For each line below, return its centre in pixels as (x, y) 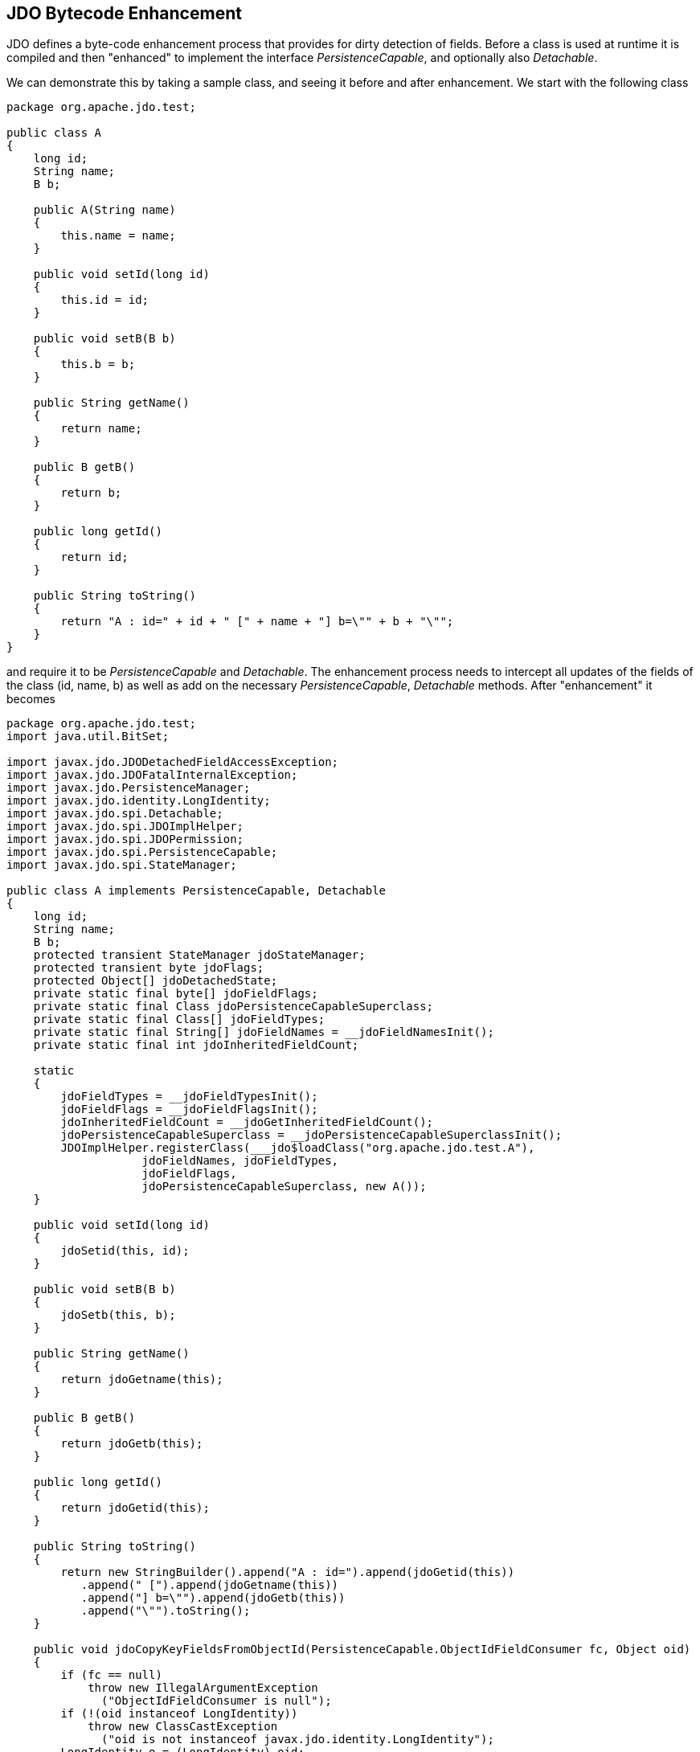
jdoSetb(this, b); (118, 1315)
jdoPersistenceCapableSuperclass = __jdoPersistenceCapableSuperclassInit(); (311, 1135)
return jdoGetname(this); (142, 1379)
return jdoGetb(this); (132, 1444)
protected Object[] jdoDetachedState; (156, 981)
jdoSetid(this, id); (125, 1251)
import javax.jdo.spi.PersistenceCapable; (142, 852)
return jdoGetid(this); (135, 1508)
